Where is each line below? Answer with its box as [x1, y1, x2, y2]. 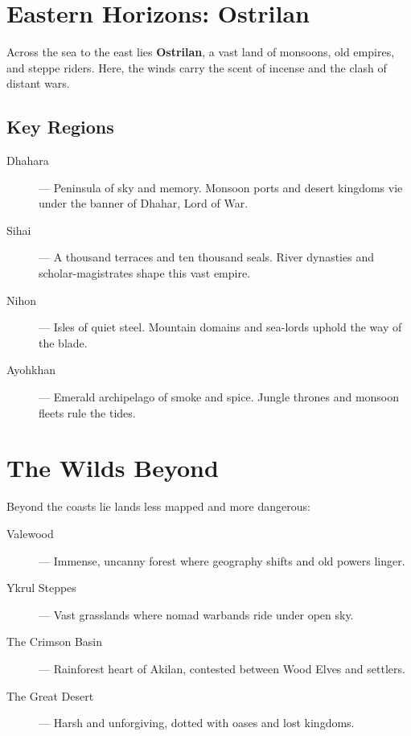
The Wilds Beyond [6, 451, 219, 484]
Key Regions [6, 114, 114, 139]
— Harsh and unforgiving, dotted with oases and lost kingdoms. [39, 714, 355, 731]
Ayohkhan [6, 361, 56, 378]
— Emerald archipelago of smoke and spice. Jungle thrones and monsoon [39, 389, 400, 405]
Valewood [6, 524, 54, 541]
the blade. [39, 334, 88, 351]
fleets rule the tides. [39, 404, 136, 421]
